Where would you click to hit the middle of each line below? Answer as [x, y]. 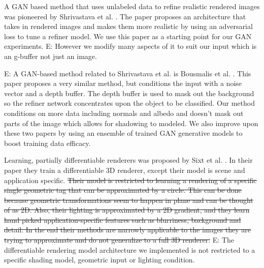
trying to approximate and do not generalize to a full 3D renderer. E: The [119, 240]
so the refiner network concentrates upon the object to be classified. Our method [129, 103]
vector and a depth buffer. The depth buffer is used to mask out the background [129, 93]
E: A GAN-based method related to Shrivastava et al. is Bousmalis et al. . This [128, 73]
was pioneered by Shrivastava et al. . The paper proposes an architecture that [125, 16]
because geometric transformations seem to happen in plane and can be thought [129, 200]
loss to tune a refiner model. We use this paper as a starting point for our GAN [128, 36]
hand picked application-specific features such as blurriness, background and [123, 219]
